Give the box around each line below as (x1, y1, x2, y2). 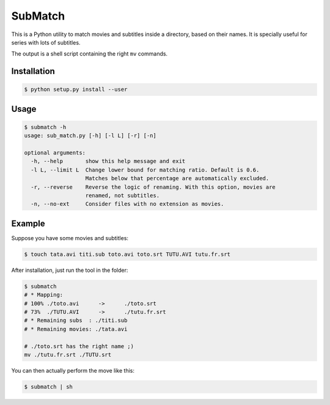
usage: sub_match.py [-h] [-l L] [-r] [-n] (24, 132, 157, 139)
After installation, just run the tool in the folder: (11, 266, 128, 274)
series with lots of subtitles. (11, 38, 81, 46)
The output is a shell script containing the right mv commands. (11, 50, 168, 57)
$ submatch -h (24, 123, 67, 131)
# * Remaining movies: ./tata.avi (24, 326, 128, 332)
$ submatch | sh (24, 383, 73, 390)
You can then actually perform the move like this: (11, 367, 134, 374)
